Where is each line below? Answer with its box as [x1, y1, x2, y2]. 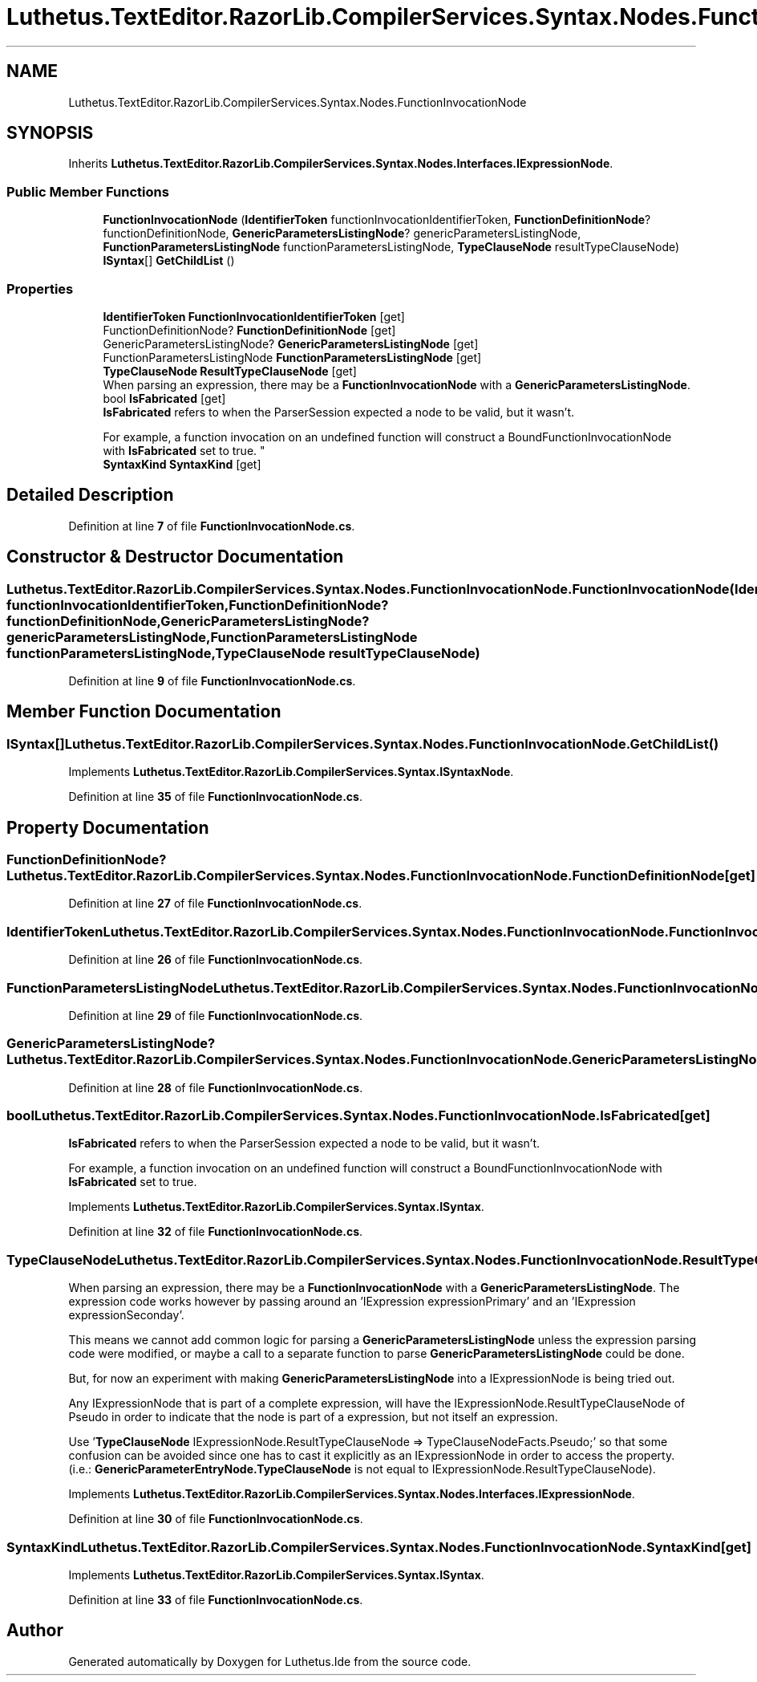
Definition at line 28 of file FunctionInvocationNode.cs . [68, 1080, 363, 1095]
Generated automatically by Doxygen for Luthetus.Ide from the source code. [68, 1654, 472, 1668]
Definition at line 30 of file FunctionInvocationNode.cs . [68, 1512, 363, 1526]
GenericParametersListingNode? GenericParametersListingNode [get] [103, 336, 479, 351]
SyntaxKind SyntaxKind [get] [103, 457, 261, 471]
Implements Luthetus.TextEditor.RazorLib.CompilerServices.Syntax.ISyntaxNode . [68, 765, 514, 779]
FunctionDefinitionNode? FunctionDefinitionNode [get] [103, 323, 396, 337]
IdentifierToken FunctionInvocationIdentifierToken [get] [103, 309, 405, 323]
